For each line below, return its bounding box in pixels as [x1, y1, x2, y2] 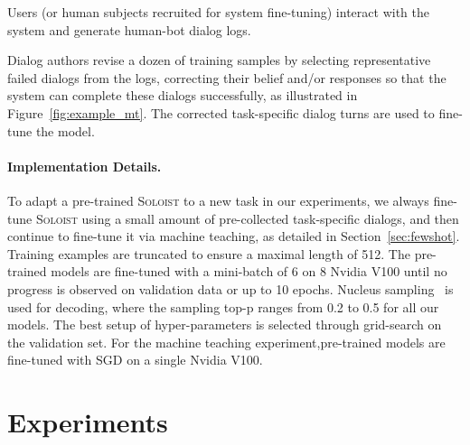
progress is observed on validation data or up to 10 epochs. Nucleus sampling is [7, 279, 454, 298]
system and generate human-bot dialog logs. [7, 20, 251, 39]
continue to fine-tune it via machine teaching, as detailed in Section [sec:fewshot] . [7, 227, 460, 246]
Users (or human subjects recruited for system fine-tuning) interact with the [7, 3, 429, 21]
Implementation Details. [7, 156, 162, 175]
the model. [35, 121, 95, 140]
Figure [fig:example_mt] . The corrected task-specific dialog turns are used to [7, 103, 435, 122]
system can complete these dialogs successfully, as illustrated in [7, 86, 358, 105]
